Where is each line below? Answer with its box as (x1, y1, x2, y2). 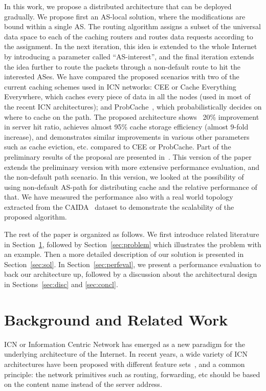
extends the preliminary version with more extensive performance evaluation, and (4, 161, 260, 172)
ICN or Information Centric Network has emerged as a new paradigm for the (4, 338, 245, 349)
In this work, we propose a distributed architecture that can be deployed (4, 1, 232, 11)
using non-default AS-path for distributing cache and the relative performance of (4, 181, 257, 192)
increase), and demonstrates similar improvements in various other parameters (4, 131, 250, 142)
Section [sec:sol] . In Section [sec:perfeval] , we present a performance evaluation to (4, 258, 261, 269)
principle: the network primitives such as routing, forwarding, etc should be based (4, 368, 260, 379)
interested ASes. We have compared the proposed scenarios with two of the (4, 71, 239, 82)
